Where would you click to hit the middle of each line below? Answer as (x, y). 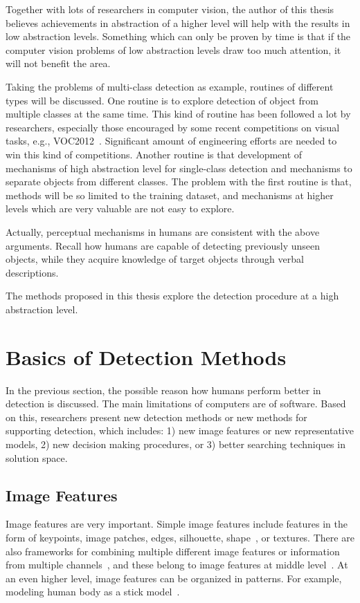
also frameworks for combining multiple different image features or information (173, 551)
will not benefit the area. (58, 63)
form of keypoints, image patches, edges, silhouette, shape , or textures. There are (180, 537)
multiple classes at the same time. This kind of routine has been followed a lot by (178, 114)
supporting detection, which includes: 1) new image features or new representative (180, 430)
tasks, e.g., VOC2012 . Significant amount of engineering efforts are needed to (171, 141)
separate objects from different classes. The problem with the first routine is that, (179, 182)
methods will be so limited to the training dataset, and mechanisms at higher (170, 195)
